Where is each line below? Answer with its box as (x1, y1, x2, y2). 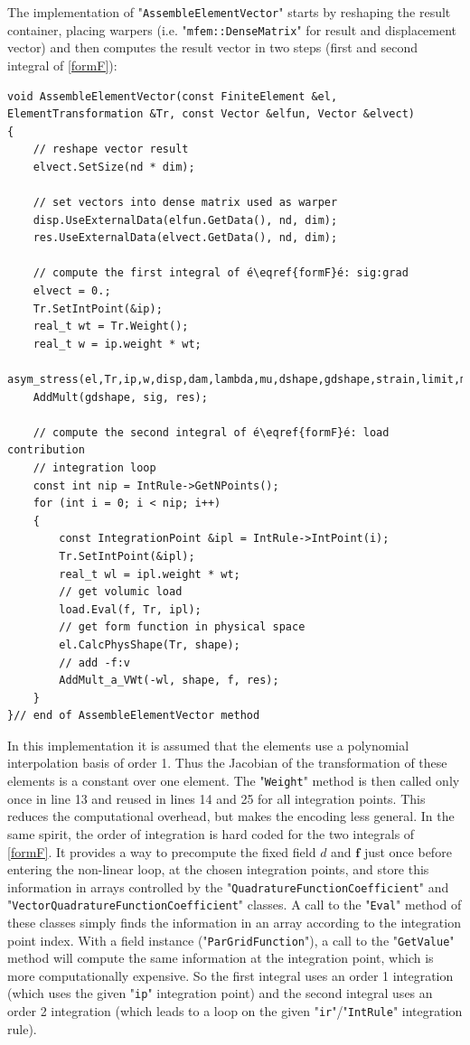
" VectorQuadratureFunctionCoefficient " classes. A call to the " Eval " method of (7, 895, 462, 914)
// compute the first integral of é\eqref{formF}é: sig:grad (33, 266, 409, 280)
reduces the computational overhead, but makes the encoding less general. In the (7, 807, 455, 826)
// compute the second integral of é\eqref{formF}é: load (33, 425, 390, 439)
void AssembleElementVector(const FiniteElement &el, (7, 89, 338, 103)
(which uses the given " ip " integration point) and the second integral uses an (7, 984, 433, 1003)
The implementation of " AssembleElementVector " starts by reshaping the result (7, 3, 451, 21)
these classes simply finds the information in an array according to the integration (7, 913, 461, 931)
